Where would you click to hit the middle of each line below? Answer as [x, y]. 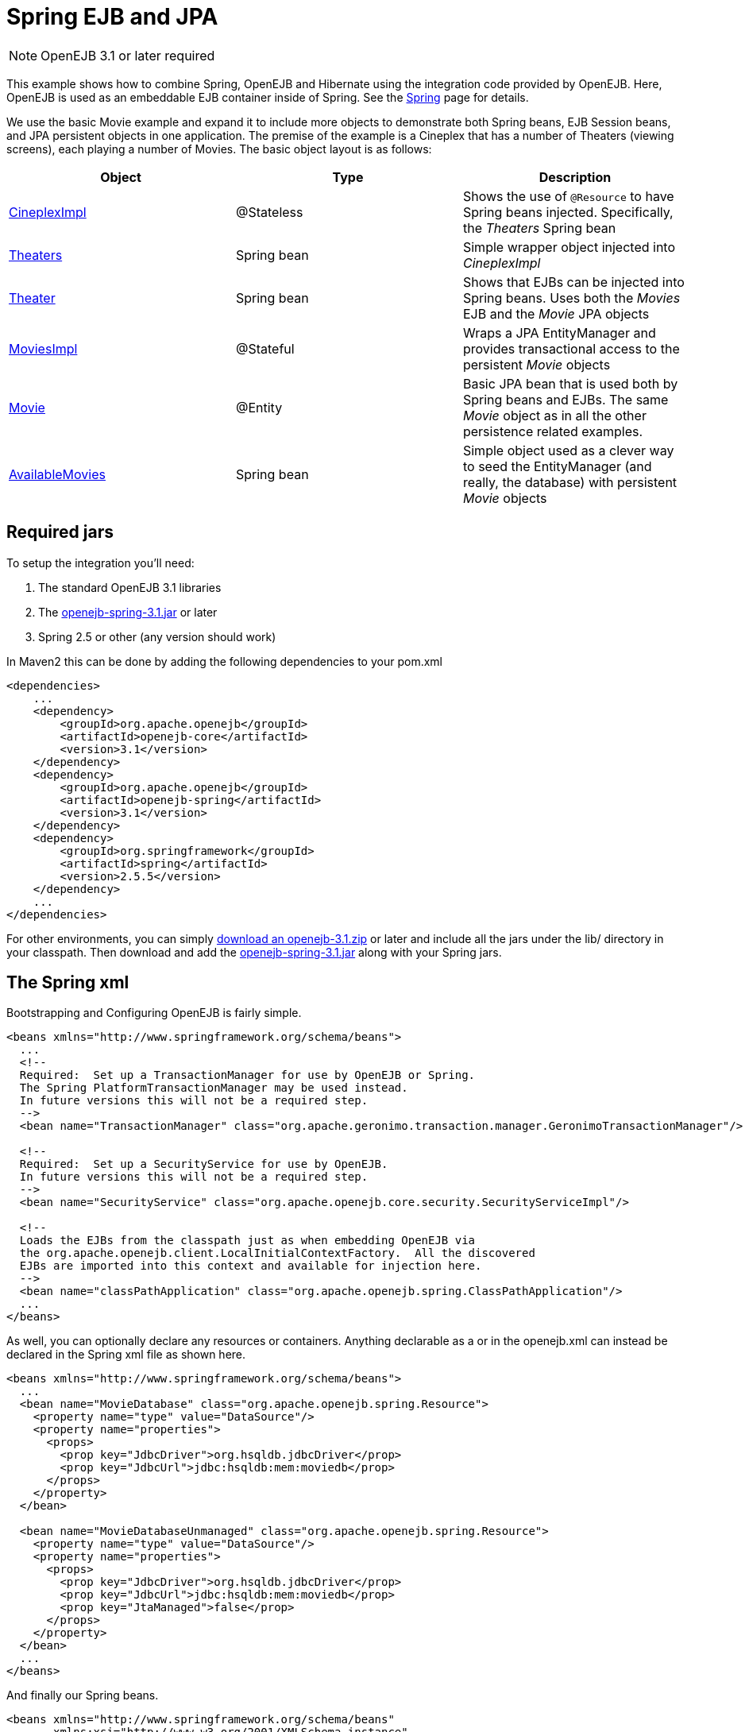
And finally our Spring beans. [83, 1695]
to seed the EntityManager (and [557, 466]
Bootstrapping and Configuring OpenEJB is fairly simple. [154, 1013]
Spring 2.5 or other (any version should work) [157, 636]
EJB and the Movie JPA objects [556, 313]
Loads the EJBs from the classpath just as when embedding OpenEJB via [247, 1241]
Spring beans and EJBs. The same [566, 399]
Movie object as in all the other [554, 415]
